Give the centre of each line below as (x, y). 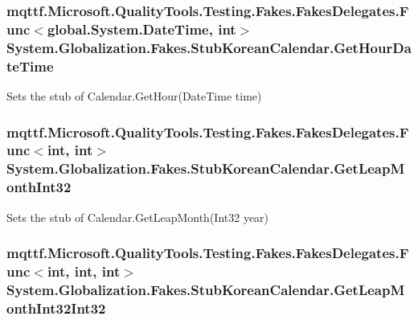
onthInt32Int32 (56, 308)
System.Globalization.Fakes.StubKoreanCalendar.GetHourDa (209, 47)
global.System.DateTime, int (141, 29)
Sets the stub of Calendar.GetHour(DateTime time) (134, 95)
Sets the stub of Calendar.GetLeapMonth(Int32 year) (138, 217)
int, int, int (84, 271)
